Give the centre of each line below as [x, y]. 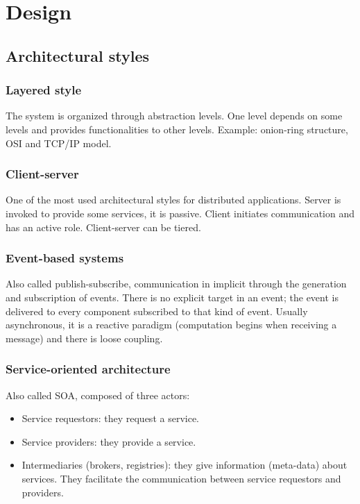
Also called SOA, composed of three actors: [98, 395]
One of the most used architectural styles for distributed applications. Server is [173, 200]
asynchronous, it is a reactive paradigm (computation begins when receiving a [171, 325]
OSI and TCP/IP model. [59, 143]
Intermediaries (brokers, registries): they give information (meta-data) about [185, 465]
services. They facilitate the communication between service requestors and [181, 478]
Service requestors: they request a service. [110, 418]
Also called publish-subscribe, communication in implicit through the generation [176, 284]
